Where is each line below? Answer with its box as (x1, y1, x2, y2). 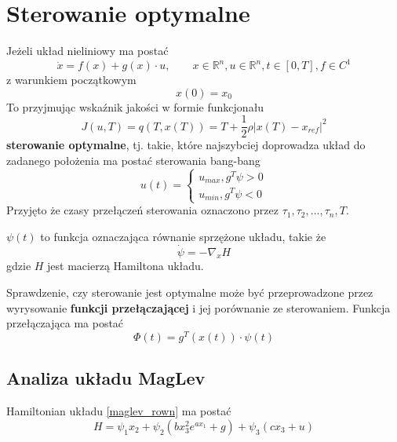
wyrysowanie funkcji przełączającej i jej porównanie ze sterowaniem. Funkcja (6, 299, 391, 316)
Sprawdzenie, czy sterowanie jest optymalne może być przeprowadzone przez (6, 284, 373, 301)
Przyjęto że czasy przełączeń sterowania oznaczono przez (6, 202, 279, 218)
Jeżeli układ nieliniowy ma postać (6, 42, 169, 59)
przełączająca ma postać (6, 315, 124, 331)
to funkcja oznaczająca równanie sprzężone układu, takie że (40, 228, 326, 244)
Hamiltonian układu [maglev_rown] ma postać (6, 403, 231, 419)
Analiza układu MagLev (6, 366, 206, 390)
